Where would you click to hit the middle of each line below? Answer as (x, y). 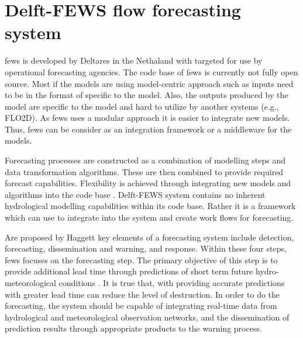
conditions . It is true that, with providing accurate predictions (172, 283)
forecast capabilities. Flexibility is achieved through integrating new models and (148, 183)
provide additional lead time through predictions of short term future (129, 271)
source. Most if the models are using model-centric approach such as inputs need (149, 83)
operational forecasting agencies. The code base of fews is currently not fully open (151, 72)
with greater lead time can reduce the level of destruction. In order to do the (142, 294)
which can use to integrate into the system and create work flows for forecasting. (149, 217)
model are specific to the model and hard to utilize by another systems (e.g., (142, 106)
